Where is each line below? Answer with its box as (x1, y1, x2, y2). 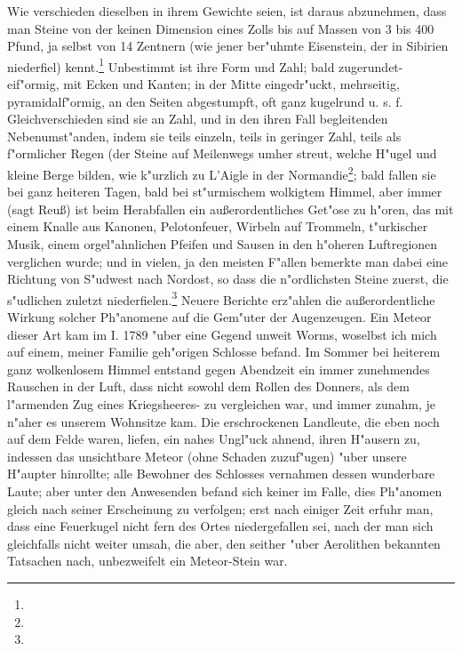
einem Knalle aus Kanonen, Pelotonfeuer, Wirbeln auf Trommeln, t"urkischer (7, 217, 428, 236)
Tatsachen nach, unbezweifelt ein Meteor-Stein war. (7, 551, 288, 570)
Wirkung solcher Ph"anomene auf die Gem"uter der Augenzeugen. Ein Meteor (7, 308, 432, 326)
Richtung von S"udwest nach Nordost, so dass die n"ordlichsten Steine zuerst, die (7, 269, 449, 288)
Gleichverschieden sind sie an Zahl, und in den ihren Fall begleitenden (7, 109, 388, 128)
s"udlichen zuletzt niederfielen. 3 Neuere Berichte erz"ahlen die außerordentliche (7, 287, 435, 309)
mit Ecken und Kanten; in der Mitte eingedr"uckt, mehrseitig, (63, 75, 400, 93)
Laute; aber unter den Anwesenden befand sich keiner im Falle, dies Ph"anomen (7, 482, 442, 500)
